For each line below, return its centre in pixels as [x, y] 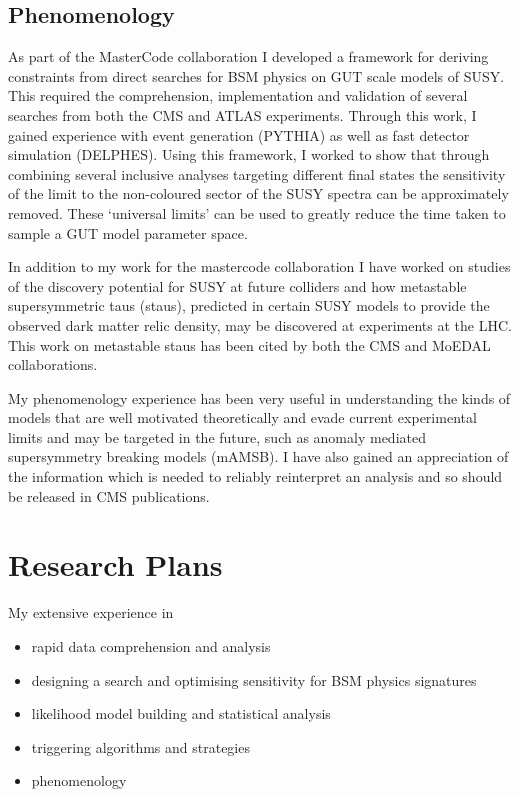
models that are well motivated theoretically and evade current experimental [242, 417]
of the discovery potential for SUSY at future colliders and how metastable [237, 285]
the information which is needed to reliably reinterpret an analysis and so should [255, 476]
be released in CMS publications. [109, 495]
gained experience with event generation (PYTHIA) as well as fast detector [239, 134]
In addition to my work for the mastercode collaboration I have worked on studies [259, 266]
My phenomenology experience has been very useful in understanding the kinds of [259, 397]
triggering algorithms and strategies [140, 746]
